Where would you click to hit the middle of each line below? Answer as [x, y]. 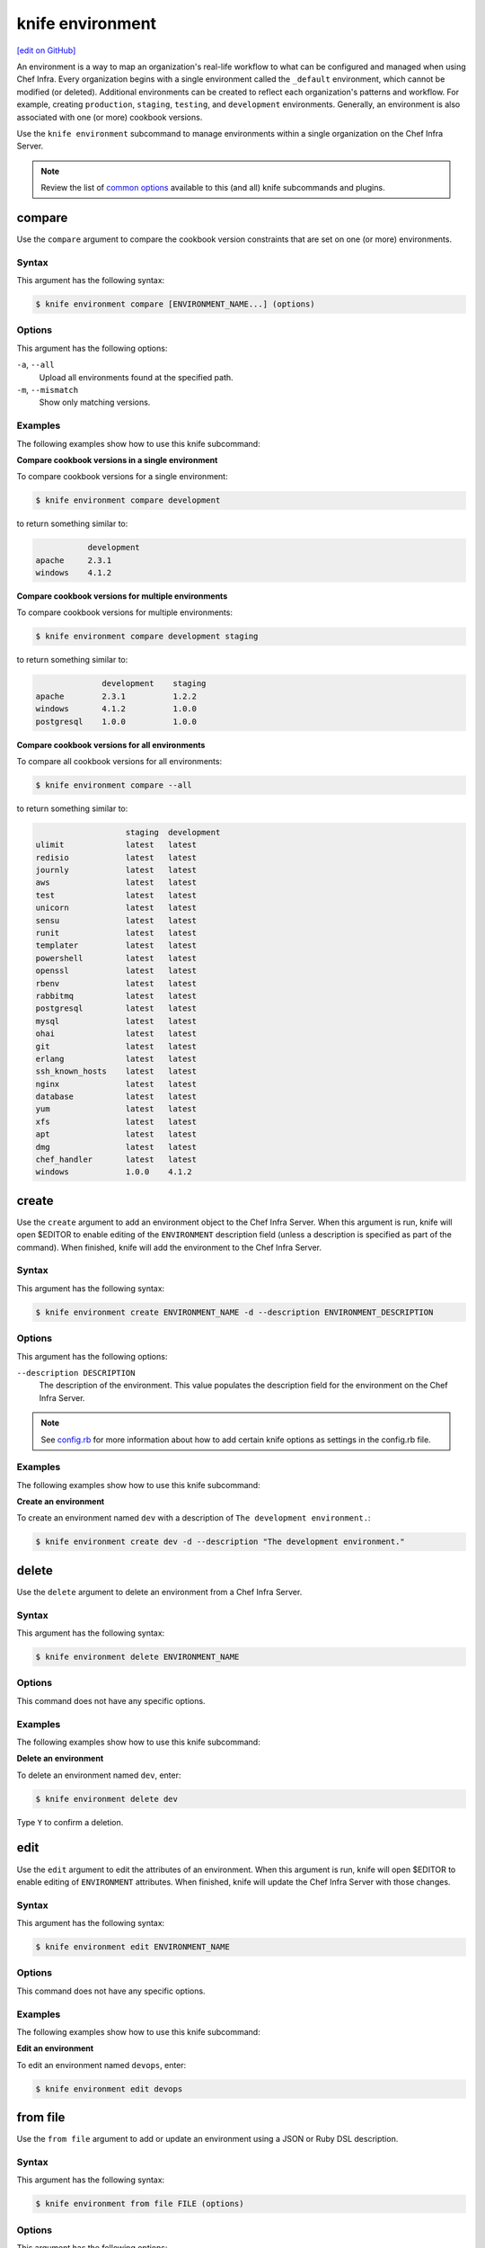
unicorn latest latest [116, 908]
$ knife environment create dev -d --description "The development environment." [220, 1542]
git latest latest [116, 1046]
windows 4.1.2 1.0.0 [116, 709]
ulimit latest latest [116, 845]
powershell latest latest [116, 958]
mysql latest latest [116, 1021]
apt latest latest [116, 1134]
